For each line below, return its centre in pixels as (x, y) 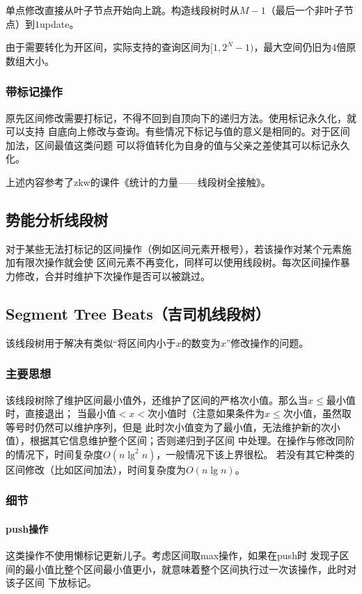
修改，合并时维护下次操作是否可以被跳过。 (112, 275)
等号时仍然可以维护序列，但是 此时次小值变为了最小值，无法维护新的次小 (173, 427)
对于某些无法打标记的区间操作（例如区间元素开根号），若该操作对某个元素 (174, 248)
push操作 (27, 528)
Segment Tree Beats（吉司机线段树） (138, 313)
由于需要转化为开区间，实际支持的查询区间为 (108, 47)
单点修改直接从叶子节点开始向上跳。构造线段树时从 (123, 10)
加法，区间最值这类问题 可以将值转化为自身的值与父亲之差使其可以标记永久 (178, 144)
